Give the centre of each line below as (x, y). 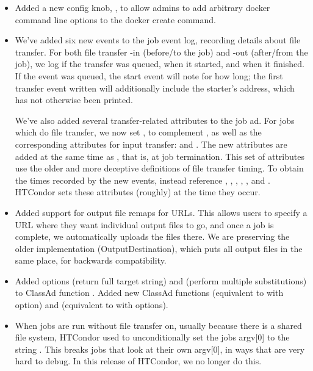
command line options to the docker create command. (115, 19)
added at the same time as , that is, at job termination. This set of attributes (160, 156)
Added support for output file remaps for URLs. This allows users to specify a (161, 212)
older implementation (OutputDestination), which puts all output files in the (159, 248)
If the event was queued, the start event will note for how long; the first (149, 75)
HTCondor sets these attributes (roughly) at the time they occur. (138, 192)
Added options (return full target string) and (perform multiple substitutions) (161, 280)
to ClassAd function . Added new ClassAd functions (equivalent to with (149, 293)
